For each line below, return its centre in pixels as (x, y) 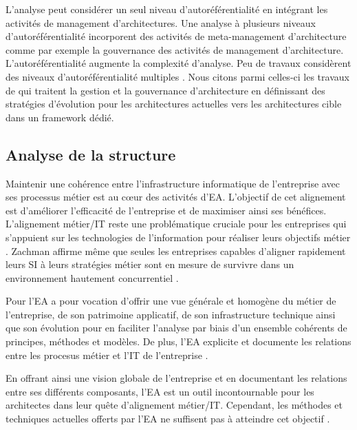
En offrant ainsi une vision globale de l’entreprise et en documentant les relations (176, 378)
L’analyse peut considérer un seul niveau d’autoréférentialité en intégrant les (167, 9)
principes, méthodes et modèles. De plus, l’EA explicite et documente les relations (178, 341)
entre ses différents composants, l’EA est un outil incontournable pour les (160, 391)
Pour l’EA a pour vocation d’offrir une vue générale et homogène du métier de (171, 301)
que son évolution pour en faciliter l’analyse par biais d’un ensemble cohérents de (176, 328)
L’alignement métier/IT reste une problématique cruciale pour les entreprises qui (176, 224)
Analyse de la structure (91, 154)
